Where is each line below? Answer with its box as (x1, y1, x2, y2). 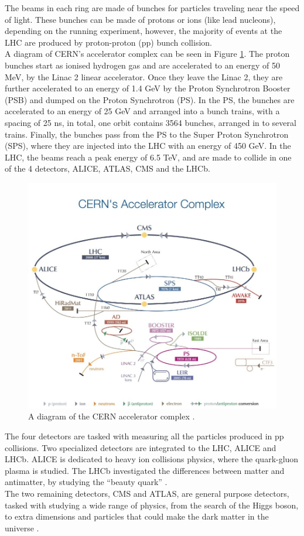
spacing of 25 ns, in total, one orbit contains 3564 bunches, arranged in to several (5, 116, 296, 128)
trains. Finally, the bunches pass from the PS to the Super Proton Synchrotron (5, 128, 289, 140)
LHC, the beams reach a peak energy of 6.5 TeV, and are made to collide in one (5, 151, 292, 163)
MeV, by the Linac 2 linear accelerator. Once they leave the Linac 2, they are (5, 70, 283, 83)
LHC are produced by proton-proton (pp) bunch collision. (5, 36, 212, 48)
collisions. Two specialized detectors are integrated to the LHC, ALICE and (5, 441, 276, 453)
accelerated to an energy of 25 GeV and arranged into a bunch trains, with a (5, 105, 280, 117)
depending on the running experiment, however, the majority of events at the (5, 25, 282, 37)
